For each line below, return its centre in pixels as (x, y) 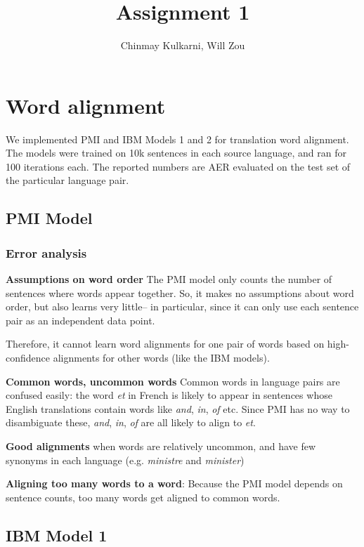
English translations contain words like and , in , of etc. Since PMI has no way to (178, 408)
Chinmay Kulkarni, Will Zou (183, 45)
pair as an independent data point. (80, 320)
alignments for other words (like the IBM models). (161, 357)
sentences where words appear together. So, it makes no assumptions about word (180, 292)
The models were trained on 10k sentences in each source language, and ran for (176, 153)
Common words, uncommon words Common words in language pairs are (173, 381)
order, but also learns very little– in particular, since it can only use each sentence (182, 307)
